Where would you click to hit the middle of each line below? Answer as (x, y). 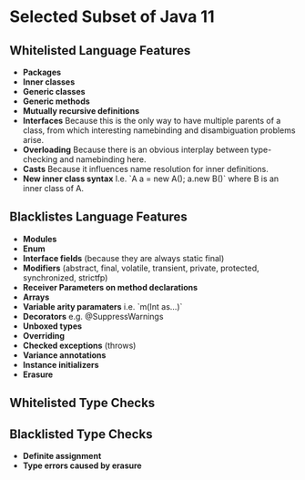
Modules (40, 239)
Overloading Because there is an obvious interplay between (136, 149)
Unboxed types (52, 326)
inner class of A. (53, 188)
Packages (42, 72)
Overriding (44, 335)
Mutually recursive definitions (81, 111)
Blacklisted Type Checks (81, 434)
